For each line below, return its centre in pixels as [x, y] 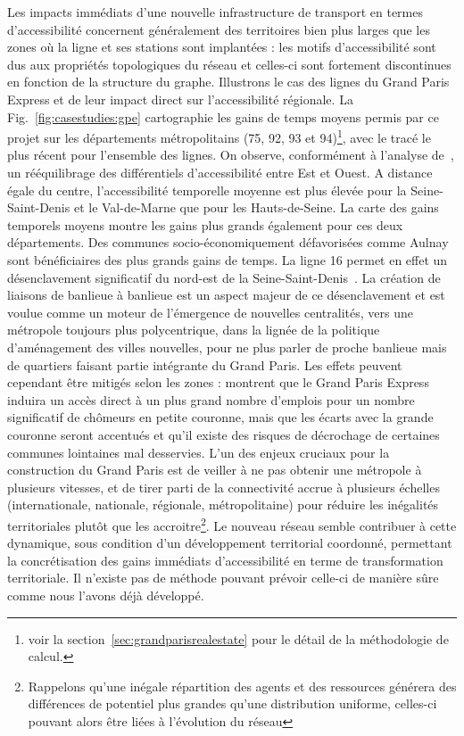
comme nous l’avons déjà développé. [106, 595]
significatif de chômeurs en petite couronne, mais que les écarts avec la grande [220, 417]
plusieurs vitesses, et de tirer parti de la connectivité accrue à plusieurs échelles [224, 487]
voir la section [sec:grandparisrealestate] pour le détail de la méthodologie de [238, 638]
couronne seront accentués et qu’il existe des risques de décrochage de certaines [224, 434]
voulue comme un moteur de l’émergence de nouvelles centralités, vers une [210, 312]
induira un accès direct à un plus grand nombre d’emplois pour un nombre [211, 399]
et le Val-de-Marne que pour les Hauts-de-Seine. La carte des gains [256, 207]
